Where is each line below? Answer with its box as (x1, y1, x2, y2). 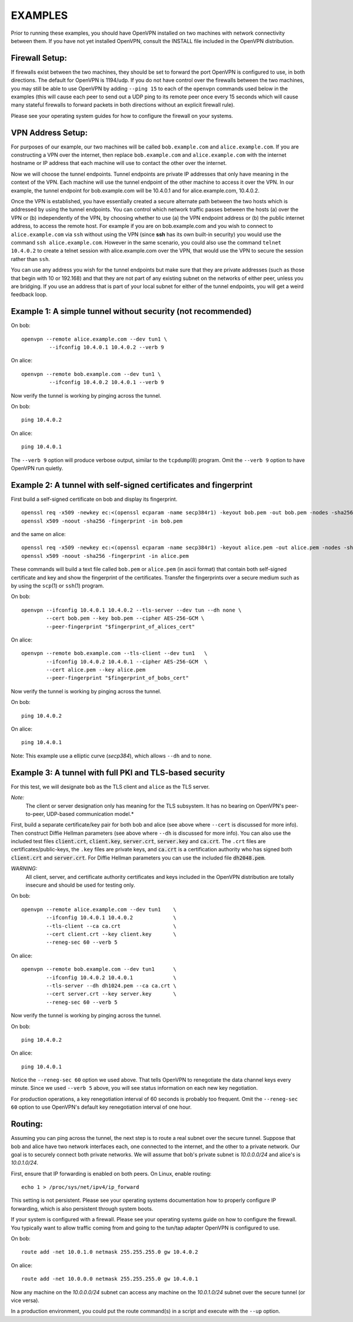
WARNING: (11, 865, 38, 872)
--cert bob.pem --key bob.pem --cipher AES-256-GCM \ (46, 615, 205, 622)
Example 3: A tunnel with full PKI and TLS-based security (11, 768, 225, 778)
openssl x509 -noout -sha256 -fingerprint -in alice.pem (21, 553, 189, 559)
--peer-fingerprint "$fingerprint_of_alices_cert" (46, 623, 195, 630)
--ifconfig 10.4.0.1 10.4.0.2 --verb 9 (49, 344, 164, 351)
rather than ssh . (11, 255, 50, 262)
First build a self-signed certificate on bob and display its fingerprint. (11, 495, 178, 503)
